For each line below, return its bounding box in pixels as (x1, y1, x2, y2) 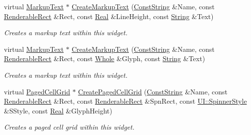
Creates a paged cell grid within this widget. (4, 122, 135, 132)
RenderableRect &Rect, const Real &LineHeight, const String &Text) (4, 11, 214, 21)
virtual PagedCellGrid (4, 86, 70, 96)
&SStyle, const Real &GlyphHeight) (4, 105, 112, 115)
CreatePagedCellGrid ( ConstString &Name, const (78, 86, 228, 96)
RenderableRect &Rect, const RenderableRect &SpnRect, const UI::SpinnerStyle (4, 96, 247, 106)
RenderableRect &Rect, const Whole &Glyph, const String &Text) (4, 53, 205, 64)
